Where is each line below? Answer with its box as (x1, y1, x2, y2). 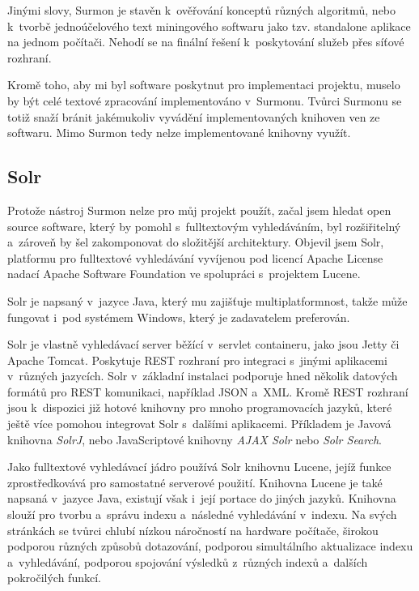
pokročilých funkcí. (7, 569, 101, 586)
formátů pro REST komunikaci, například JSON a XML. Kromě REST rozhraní (7, 383, 408, 400)
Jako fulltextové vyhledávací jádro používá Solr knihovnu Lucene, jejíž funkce (7, 458, 391, 475)
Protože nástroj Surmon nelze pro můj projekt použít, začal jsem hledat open (7, 201, 391, 218)
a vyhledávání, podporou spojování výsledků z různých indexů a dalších (7, 553, 368, 570)
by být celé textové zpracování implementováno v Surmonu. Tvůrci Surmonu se (7, 92, 402, 109)
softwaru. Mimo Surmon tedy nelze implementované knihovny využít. (7, 124, 351, 141)
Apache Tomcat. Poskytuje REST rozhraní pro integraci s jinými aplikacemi (7, 351, 387, 368)
